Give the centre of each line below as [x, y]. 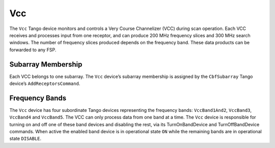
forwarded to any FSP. [33, 50]
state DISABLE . [25, 139]
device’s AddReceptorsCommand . [45, 83]
